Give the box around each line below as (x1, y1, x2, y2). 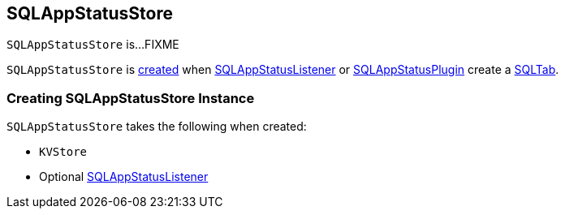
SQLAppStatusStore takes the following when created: (6, 119, 307, 134)
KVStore (39, 145, 88, 159)
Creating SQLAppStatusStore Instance (6, 89, 255, 106)
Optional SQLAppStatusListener (39, 170, 209, 184)
